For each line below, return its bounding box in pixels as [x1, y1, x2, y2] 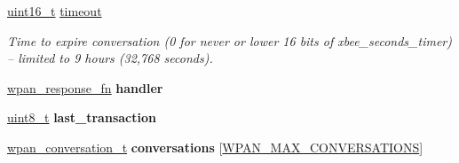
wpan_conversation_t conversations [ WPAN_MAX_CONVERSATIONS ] [7, 137, 423, 156]
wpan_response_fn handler [7, 78, 163, 97]
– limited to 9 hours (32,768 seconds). [7, 49, 213, 67]
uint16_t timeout [7, 2, 102, 19]
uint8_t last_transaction [7, 108, 156, 127]
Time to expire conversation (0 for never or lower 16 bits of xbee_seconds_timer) [7, 31, 452, 50]
